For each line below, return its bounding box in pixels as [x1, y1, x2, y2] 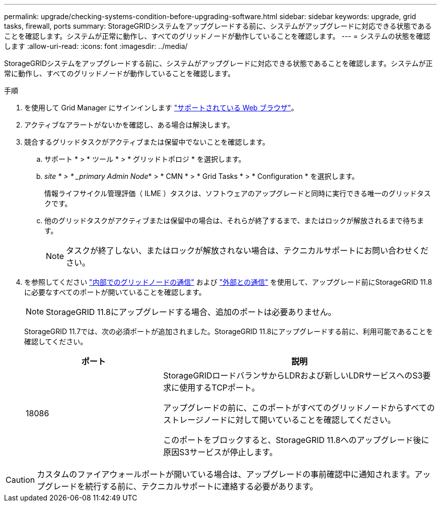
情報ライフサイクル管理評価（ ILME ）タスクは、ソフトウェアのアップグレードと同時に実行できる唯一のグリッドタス [44, 189, 431, 198]
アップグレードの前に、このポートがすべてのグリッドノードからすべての [163, 403, 435, 413]
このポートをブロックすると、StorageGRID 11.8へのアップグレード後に [163, 435, 429, 445]
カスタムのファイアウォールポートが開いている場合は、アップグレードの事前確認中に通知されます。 [37, 469, 415, 479]
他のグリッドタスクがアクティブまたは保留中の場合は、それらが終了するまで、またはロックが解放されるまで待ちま [44, 216, 424, 225]
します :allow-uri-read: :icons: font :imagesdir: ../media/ [4, 42, 188, 50]
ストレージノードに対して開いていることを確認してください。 [163, 415, 396, 425]
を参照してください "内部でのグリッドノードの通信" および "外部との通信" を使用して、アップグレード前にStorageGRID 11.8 [24, 278, 432, 286]
